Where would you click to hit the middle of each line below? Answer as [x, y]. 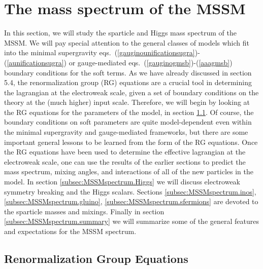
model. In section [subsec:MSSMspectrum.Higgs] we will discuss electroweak [122, 182]
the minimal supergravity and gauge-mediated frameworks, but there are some [126, 132]
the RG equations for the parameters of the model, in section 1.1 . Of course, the [129, 112]
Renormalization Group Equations [96, 258]
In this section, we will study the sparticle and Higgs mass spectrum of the [120, 33]
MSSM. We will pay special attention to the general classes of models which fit [127, 42]
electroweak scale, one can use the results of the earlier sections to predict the [125, 161]
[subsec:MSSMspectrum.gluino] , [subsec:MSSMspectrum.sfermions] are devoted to [131, 201]
